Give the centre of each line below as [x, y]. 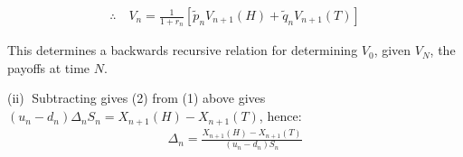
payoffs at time [49, 67]
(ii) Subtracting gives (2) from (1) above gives [137, 98]
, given [392, 50]
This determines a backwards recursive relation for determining [183, 50]
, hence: [280, 116]
